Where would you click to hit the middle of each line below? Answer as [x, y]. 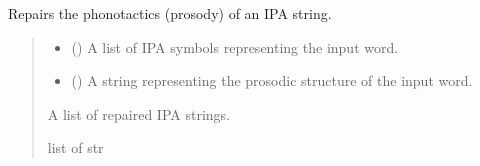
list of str [75, 147]
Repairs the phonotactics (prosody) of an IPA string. [170, 13]
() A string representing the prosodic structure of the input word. [272, 80]
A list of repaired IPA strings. [138, 113]
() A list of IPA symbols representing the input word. [235, 46]
